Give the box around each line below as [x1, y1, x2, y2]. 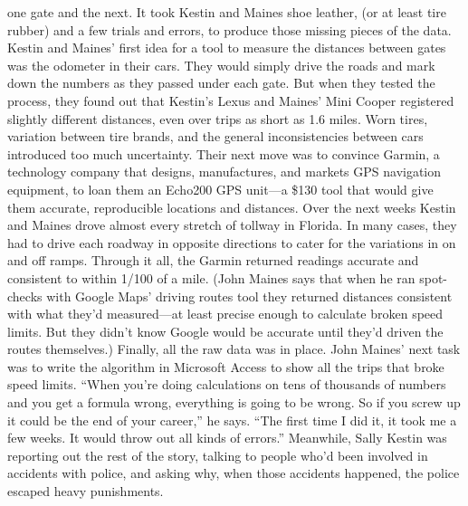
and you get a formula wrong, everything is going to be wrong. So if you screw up [7, 393, 461, 412]
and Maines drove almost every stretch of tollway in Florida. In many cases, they [7, 215, 457, 234]
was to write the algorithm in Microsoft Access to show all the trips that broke [7, 357, 444, 376]
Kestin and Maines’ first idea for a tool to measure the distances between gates [7, 38, 446, 57]
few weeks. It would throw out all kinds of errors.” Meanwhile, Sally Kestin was [7, 428, 447, 447]
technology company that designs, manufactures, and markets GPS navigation [7, 162, 442, 181]
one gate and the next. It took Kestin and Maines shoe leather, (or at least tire [7, 3, 446, 21]
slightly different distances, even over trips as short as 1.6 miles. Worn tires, [7, 109, 428, 128]
